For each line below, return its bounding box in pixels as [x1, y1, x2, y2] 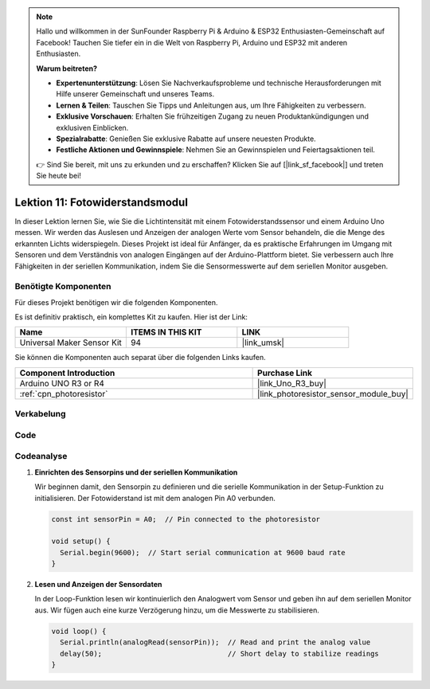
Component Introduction [19, 367, 115, 378]
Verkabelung [14, 409, 67, 420]
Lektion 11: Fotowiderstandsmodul [14, 195, 189, 209]
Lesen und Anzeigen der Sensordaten [34, 580, 162, 589]
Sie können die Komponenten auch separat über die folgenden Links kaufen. [14, 353, 266, 362]
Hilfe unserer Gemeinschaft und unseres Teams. [56, 89, 215, 99]
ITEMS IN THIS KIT [130, 327, 202, 338]
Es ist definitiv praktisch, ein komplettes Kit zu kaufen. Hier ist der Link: [14, 312, 248, 322]
